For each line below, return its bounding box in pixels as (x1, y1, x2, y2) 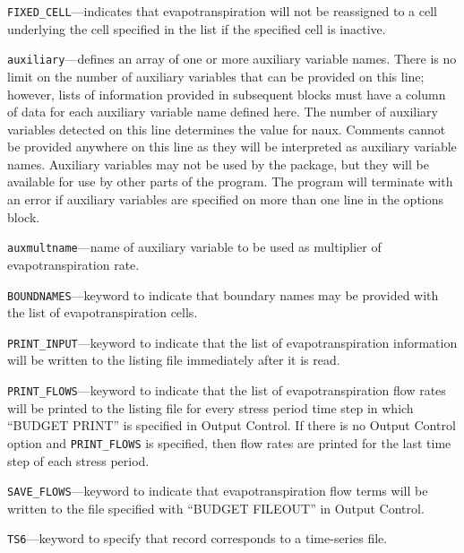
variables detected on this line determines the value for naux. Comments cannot (7, 119, 446, 138)
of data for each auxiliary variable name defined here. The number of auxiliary (7, 102, 438, 121)
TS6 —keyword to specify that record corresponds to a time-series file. (7, 529, 388, 548)
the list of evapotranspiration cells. (7, 303, 198, 322)
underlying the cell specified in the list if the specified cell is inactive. (7, 19, 386, 38)
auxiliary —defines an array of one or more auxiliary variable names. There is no (7, 49, 457, 68)
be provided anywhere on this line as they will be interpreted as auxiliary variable (7, 137, 457, 156)
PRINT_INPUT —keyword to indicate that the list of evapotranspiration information (7, 333, 458, 351)
